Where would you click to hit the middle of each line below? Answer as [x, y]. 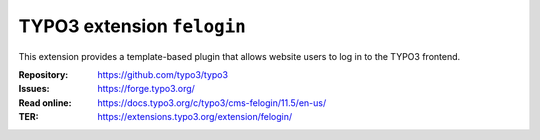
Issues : [34, 89]
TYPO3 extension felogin [132, 26]
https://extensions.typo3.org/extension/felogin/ [195, 117]
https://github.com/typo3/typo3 [163, 74]
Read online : [45, 102]
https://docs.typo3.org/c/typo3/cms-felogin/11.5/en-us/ [212, 102]
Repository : [43, 74]
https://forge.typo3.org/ [146, 89]
